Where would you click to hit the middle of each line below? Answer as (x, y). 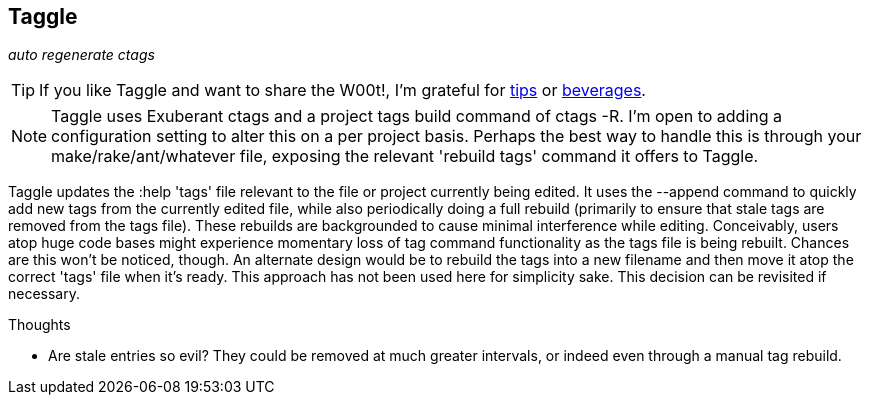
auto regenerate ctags (81, 55)
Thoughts (39, 325)
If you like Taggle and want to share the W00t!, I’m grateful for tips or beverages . (342, 90)
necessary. (44, 294)
